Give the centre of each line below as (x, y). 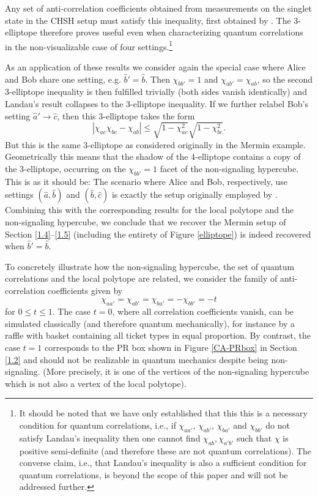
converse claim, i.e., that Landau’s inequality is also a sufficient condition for (163, 463)
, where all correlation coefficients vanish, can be (203, 311)
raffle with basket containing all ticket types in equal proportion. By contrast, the (158, 335)
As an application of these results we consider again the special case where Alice (155, 67)
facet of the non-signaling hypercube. (229, 168)
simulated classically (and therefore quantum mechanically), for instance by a (150, 323)
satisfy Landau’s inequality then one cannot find (110, 438)
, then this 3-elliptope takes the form (126, 115)
